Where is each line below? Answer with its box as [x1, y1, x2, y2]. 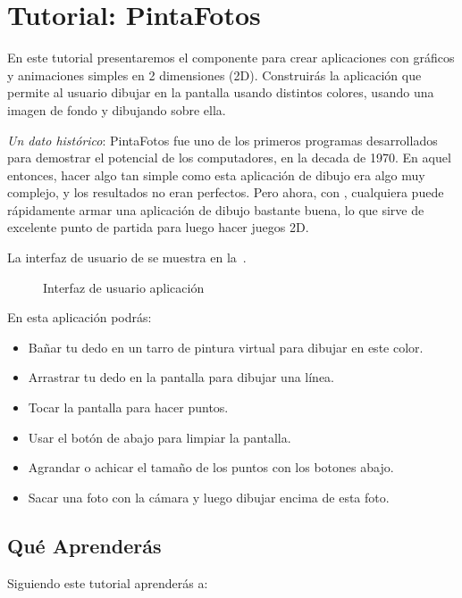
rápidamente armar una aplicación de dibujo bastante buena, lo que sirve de [7, 200, 424, 219]
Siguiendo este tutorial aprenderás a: [7, 573, 208, 592]
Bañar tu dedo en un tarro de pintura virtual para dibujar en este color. [28, 337, 424, 356]
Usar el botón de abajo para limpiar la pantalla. [28, 428, 291, 446]
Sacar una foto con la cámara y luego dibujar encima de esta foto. [28, 487, 390, 506]
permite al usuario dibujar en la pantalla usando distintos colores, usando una [7, 83, 434, 102]
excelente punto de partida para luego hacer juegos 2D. [7, 218, 309, 237]
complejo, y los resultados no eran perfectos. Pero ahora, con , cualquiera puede [7, 183, 444, 202]
